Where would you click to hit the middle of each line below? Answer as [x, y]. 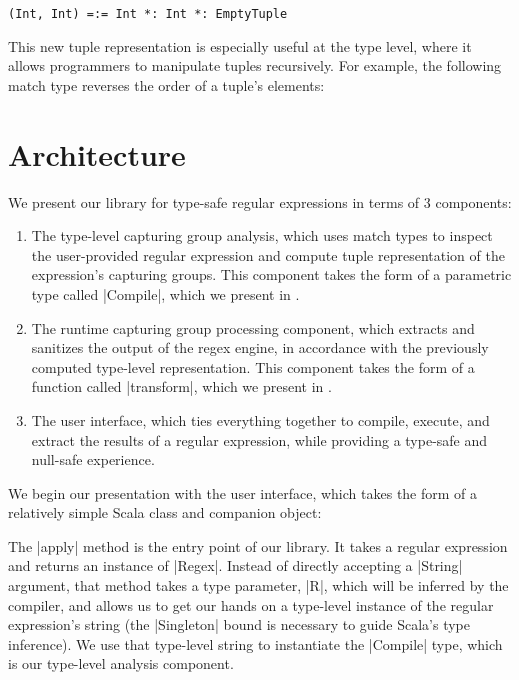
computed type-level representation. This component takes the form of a [253, 366]
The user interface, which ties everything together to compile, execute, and [260, 419]
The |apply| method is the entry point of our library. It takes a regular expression [258, 545]
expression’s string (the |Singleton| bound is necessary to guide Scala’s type [239, 624]
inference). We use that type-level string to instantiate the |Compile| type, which [255, 643]
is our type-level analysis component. [121, 663]
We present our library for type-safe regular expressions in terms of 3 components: [260, 201]
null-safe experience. [93, 459]
